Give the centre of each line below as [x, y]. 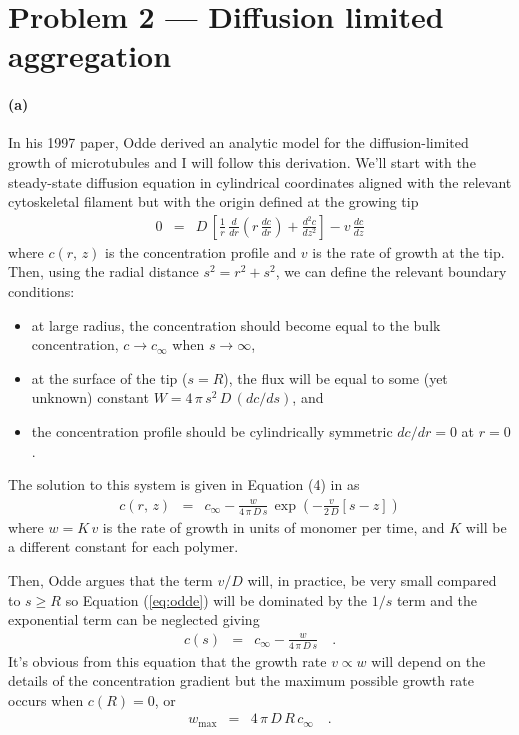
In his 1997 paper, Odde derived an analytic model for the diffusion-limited [238, 142]
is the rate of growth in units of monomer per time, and [273, 526]
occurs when [46, 699]
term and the [437, 599]
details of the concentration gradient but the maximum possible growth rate [241, 680]
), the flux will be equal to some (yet [335, 377]
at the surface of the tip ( [109, 377]
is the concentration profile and [201, 251]
